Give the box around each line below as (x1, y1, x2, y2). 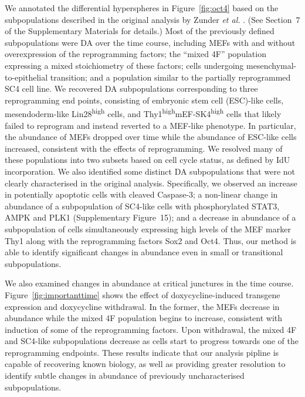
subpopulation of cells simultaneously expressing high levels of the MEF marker (5, 222, 291, 235)
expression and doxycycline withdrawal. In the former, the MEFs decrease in (5, 300, 280, 312)
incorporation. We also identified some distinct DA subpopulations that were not (5, 165, 296, 177)
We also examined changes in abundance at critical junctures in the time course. (5, 277, 294, 289)
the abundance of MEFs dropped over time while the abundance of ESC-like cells (5, 131, 297, 143)
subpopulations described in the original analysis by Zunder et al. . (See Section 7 (5, 13, 300, 25)
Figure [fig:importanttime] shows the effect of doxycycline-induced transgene (5, 288, 280, 301)
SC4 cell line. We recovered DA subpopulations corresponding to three (5, 82, 258, 95)
